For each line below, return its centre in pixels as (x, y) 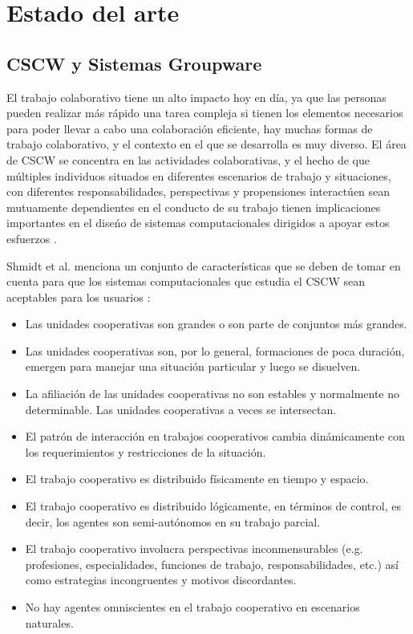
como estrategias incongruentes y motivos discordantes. (161, 580)
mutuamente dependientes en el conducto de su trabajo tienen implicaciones (194, 207)
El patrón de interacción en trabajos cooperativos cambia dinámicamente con (215, 436)
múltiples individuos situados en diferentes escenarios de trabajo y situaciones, (199, 175)
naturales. (49, 622)
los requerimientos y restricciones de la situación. (146, 451)
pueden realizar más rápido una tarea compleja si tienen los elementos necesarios (205, 113)
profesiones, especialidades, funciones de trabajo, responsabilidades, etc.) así (212, 564)
